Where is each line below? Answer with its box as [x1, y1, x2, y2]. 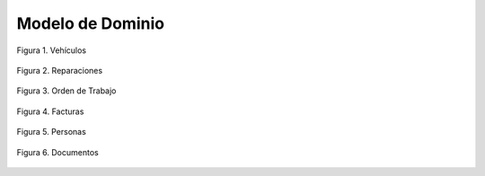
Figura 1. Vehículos [16, 45, 87, 56]
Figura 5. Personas [16, 127, 87, 137]
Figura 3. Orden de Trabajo [16, 85, 117, 96]
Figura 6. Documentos [16, 146, 99, 157]
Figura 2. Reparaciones [16, 65, 103, 75]
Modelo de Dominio [16, 13, 165, 33]
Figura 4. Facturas [16, 106, 84, 117]
